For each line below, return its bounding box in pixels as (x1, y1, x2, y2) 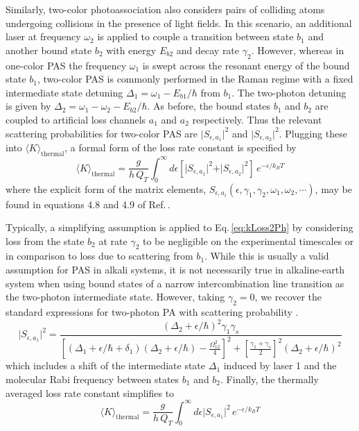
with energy (106, 42, 157, 57)
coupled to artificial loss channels (6, 112, 146, 126)
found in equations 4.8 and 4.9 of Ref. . (6, 196, 170, 211)
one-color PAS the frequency (6, 58, 127, 72)
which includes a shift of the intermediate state (6, 358, 206, 373)
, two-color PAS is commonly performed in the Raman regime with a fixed (37, 71, 353, 86)
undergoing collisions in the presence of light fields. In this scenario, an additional (6, 15, 352, 30)
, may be (315, 181, 352, 196)
